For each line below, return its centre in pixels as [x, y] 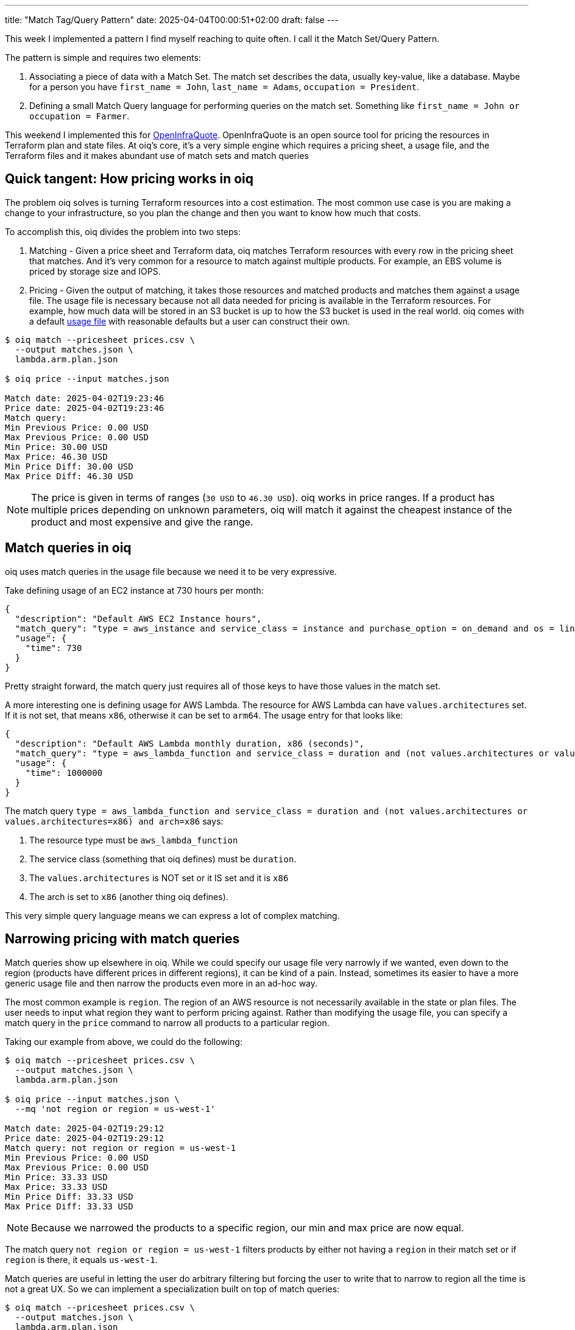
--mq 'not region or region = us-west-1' [115, 1109]
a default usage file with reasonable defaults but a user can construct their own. [190, 321]
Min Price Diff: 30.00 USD [69, 466]
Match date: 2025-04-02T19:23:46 [85, 398]
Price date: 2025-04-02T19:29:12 [85, 1138]
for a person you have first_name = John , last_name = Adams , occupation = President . [224, 87]
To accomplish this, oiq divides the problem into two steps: [123, 231]
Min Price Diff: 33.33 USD [69, 1196]
